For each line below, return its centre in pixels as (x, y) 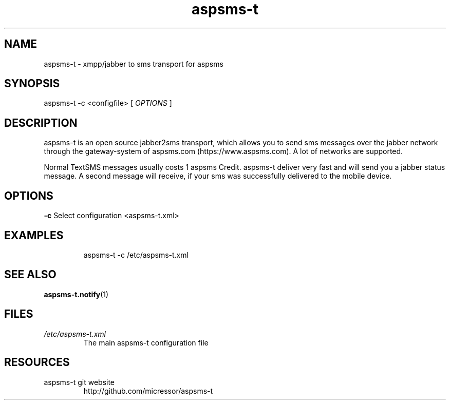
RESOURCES (37, 362)
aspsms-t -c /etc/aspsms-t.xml (136, 255)
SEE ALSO (30, 275)
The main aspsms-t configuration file (146, 342)
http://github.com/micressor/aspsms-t (148, 391)
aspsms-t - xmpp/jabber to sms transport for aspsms (134, 64)
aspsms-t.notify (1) (76, 294)
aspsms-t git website (79, 382)
